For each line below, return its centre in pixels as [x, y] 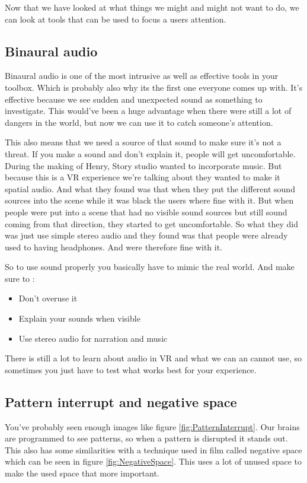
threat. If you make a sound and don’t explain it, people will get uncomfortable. [150, 153]
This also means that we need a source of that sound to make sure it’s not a [143, 142]
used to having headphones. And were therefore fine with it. [114, 247]
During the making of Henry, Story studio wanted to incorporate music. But [143, 165]
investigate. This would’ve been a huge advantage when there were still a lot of [148, 111]
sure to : [20, 278]
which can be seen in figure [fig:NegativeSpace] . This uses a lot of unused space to [153, 461]
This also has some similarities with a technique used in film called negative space [153, 449]
